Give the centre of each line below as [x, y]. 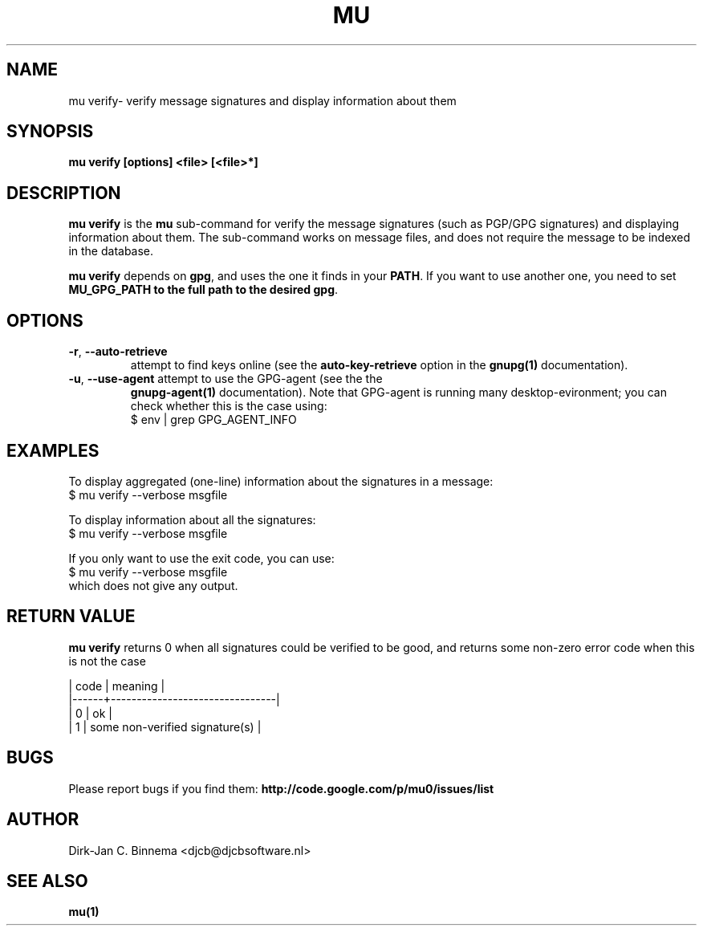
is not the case [107, 661]
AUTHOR [43, 820]
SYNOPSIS [50, 132]
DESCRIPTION [64, 193]
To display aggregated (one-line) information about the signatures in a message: [281, 481]
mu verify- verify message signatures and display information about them [262, 100]
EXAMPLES [53, 450]
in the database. [111, 251]
